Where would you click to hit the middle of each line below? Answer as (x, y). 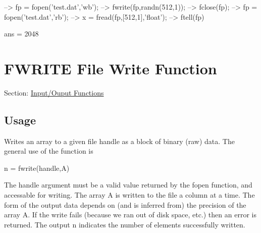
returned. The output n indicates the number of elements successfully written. (125, 224)
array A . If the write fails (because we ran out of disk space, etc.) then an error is (130, 215)
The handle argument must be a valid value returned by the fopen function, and (128, 185)
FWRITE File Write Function (111, 68)
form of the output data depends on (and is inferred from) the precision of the (125, 204)
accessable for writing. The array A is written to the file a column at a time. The (129, 195)
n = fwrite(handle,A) (37, 168)
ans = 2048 (21, 34)
